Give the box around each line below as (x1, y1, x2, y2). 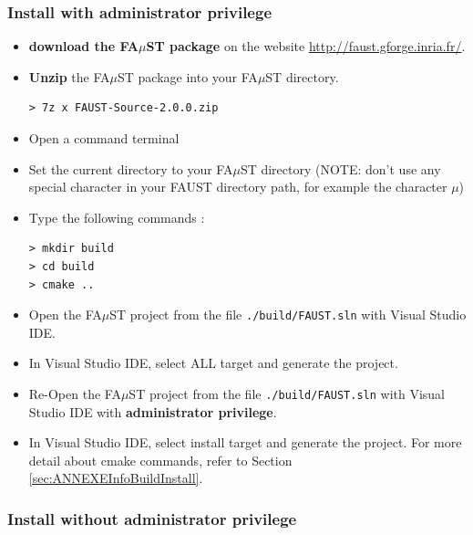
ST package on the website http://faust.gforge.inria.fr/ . (146, 37, 466, 56)
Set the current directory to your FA (28, 159, 233, 178)
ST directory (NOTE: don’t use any (240, 159, 441, 178)
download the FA (28, 37, 139, 56)
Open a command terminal (28, 129, 180, 147)
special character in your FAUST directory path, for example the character (28, 177, 447, 196)
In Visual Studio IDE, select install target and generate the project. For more (28, 433, 462, 452)
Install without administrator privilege (7, 507, 297, 530)
